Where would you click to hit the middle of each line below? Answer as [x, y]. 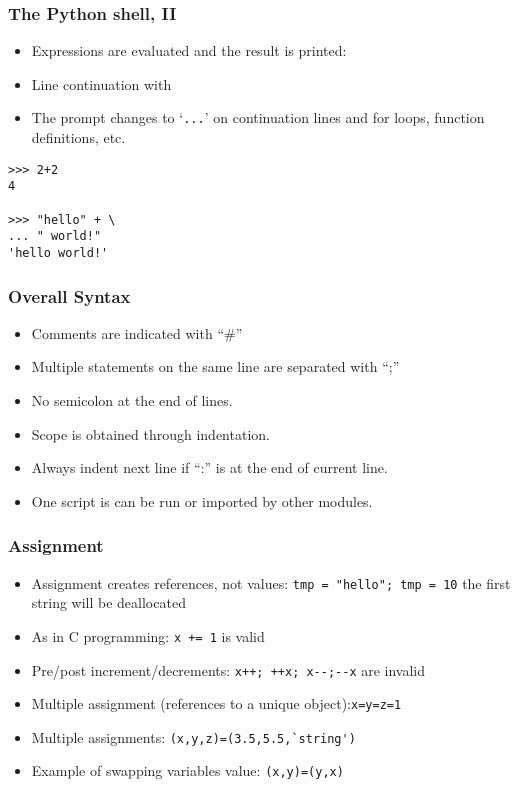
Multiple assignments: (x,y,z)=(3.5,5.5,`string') [193, 736]
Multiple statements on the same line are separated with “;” [215, 366]
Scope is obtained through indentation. [150, 433]
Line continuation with [101, 83]
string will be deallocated [108, 602]
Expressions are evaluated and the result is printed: [189, 50]
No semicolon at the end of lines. [132, 400]
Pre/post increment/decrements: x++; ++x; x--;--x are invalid [228, 669]
